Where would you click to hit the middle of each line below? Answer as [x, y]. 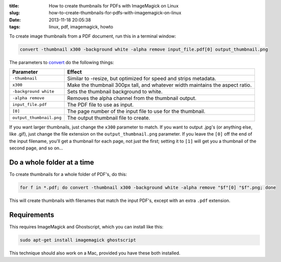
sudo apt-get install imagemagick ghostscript [78, 240]
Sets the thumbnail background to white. [115, 91]
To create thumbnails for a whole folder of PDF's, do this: [68, 174]
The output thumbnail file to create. [108, 117]
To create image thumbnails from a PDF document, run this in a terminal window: [93, 36]
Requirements [32, 215]
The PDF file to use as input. [100, 104]
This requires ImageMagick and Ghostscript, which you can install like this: [86, 226]
